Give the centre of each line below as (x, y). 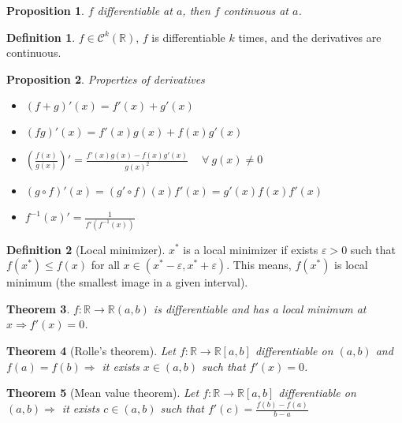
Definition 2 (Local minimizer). (86, 249)
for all (105, 265)
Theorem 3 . (38, 308)
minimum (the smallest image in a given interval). (127, 282)
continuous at (256, 10)
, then (196, 10)
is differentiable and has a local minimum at (260, 308)
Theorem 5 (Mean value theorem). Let (103, 393)
